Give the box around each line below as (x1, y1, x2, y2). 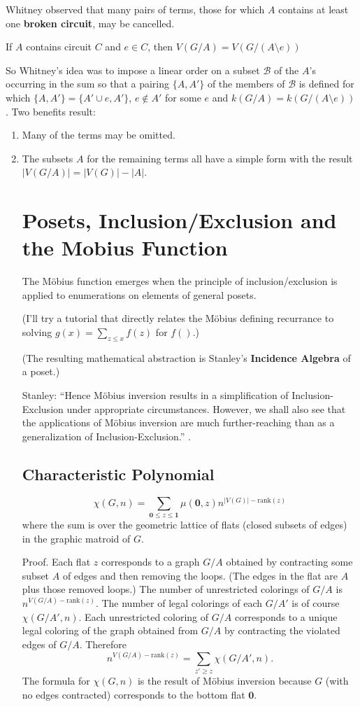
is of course (291, 595, 340, 610)
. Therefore (79, 636, 127, 651)
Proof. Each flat (22, 554, 91, 569)
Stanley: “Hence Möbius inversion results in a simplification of (22, 388, 289, 402)
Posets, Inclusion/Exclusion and (22, 206, 337, 234)
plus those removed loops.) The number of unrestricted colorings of (22, 582, 310, 596)
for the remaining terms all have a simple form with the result (87, 150, 353, 165)
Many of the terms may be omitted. (22, 127, 175, 142)
